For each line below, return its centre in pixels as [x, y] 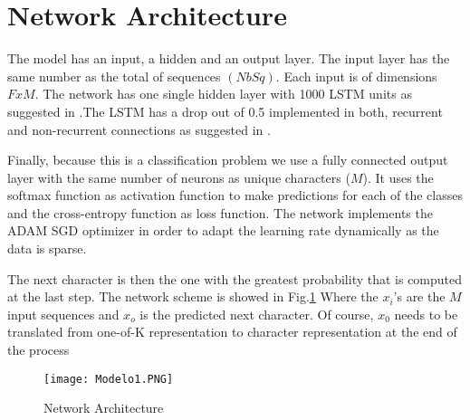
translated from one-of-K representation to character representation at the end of [232, 332]
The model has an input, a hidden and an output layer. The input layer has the [229, 58]
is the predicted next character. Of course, [257, 314]
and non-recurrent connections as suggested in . [139, 129]
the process [38, 350]
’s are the [419, 296]
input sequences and [63, 314]
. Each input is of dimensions [356, 76]
